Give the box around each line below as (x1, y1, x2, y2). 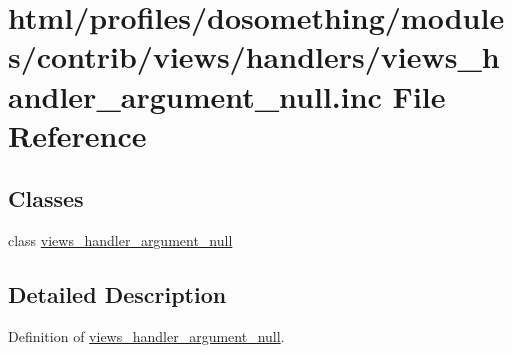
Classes (8, 183, 84, 214)
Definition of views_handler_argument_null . (8, 325, 285, 346)
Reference (8, 114, 147, 155)
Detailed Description (8, 279, 227, 310)
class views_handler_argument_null (8, 230, 233, 251)
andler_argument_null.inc (8, 75, 382, 116)
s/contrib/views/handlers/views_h (8, 36, 500, 77)
